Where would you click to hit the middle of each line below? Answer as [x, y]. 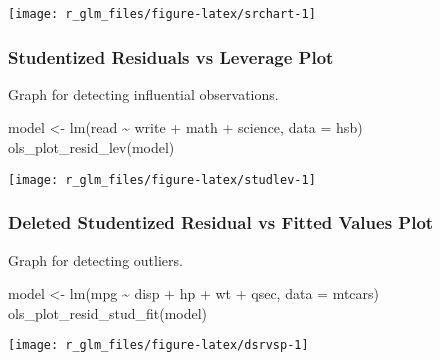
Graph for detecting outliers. [95, 259]
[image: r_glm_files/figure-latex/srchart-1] [162, 14]
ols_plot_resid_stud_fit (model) [108, 312]
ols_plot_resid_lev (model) [91, 147]
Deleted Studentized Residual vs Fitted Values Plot [221, 222]
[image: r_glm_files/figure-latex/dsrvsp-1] [158, 345]
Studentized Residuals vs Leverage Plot [171, 56]
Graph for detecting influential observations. [143, 93]
